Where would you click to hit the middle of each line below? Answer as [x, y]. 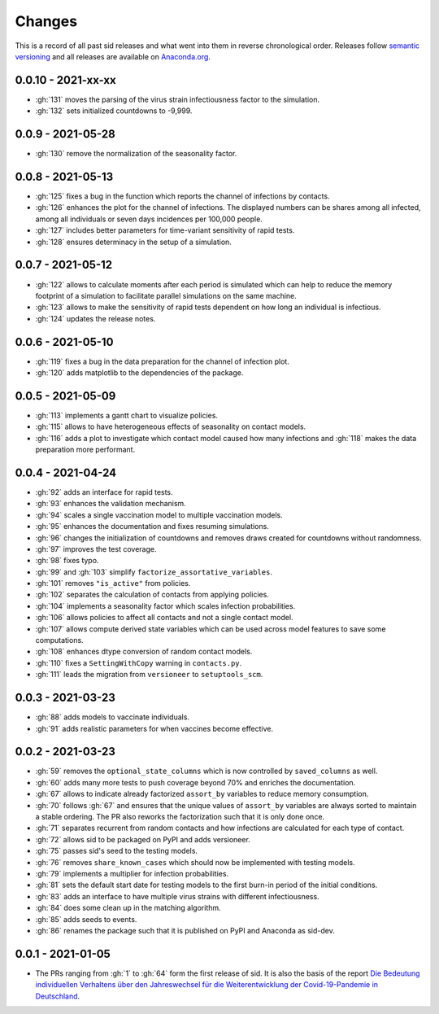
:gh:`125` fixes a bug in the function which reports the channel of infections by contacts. [183, 196]
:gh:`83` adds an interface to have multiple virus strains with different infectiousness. [178, 896]
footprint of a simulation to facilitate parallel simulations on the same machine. [166, 295]
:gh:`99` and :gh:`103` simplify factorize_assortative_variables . [154, 572]
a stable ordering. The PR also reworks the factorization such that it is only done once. [180, 816]
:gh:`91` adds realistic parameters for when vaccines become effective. [154, 728]
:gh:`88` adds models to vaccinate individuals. [113, 717]
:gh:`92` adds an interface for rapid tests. [104, 492]
